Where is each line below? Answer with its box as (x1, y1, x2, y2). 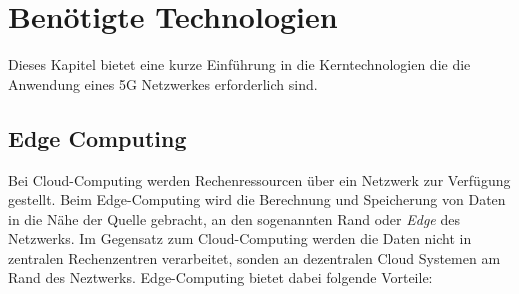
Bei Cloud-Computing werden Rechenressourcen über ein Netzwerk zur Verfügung (8, 169, 511, 190)
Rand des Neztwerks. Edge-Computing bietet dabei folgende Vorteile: (8, 267, 433, 288)
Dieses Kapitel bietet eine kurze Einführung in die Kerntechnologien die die (8, 54, 471, 75)
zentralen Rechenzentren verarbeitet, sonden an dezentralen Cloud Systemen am (8, 247, 501, 268)
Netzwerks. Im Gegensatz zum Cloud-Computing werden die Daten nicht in (8, 228, 472, 249)
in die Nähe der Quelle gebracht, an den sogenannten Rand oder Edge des (8, 208, 460, 229)
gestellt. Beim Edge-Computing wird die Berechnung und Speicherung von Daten (8, 189, 506, 210)
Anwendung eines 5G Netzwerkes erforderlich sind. (8, 73, 318, 94)
